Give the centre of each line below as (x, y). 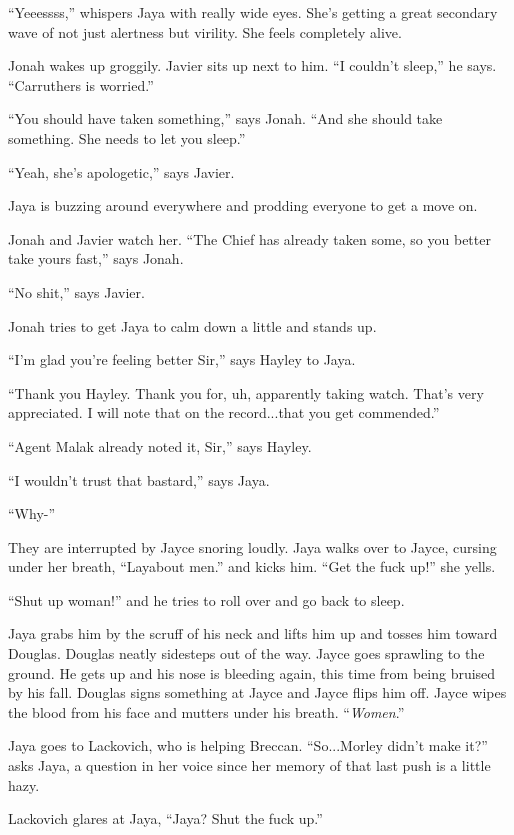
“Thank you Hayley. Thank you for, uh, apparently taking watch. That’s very (246, 392)
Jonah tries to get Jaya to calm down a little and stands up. (192, 325)
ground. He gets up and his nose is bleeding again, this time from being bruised (252, 672)
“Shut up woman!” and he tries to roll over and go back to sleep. (206, 599)
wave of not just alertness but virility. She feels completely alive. (205, 31)
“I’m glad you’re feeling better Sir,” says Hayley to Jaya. (182, 359)
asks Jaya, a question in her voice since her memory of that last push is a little (249, 765)
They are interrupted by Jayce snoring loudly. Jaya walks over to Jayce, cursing (252, 546)
